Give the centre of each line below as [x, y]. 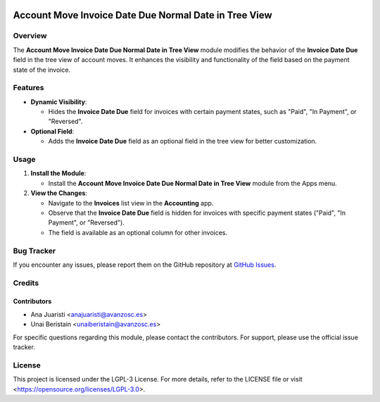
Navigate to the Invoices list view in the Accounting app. [131, 203]
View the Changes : [59, 193]
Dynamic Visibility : [59, 101]
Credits [26, 283]
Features [28, 88]
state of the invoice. [42, 70]
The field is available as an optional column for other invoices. [138, 232]
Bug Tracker [34, 251]
